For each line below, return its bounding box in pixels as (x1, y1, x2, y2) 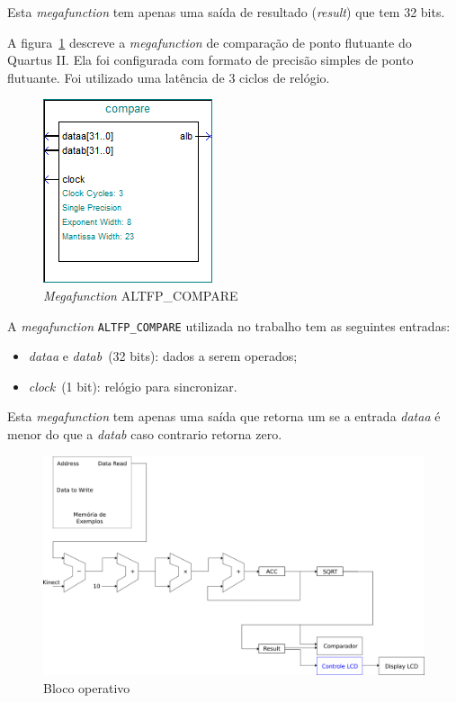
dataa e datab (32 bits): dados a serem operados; (28, 347, 298, 365)
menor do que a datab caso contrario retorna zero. (7, 425, 282, 443)
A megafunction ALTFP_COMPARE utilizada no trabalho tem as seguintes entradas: (7, 316, 451, 335)
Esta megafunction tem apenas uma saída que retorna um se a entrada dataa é (7, 407, 441, 426)
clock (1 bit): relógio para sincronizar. (28, 376, 237, 395)
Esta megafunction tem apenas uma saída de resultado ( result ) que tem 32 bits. (7, 3, 445, 21)
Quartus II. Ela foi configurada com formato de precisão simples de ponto (7, 50, 414, 69)
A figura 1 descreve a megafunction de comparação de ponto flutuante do (7, 32, 412, 51)
